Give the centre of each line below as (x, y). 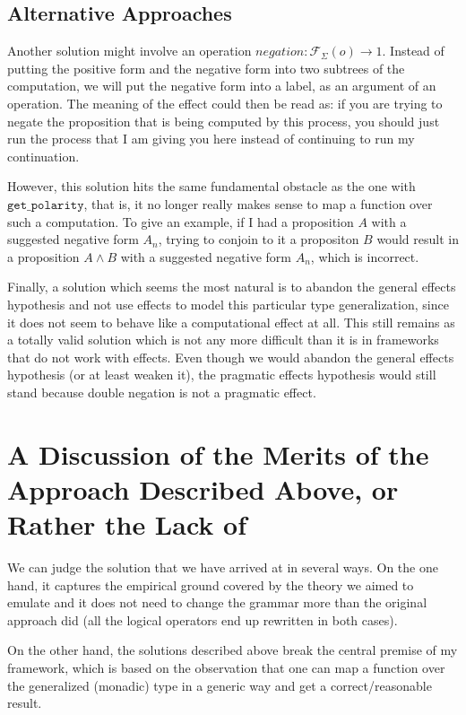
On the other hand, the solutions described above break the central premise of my (233, 650)
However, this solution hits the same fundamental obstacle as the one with (211, 186)
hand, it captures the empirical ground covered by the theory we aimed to (211, 584)
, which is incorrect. (365, 256)
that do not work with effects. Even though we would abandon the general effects (231, 357)
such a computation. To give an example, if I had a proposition (181, 221)
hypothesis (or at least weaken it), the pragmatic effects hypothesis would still (222, 375)
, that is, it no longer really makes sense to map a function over (258, 203)
